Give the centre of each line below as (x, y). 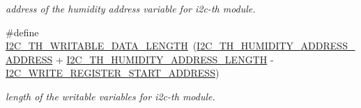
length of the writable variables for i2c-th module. (110, 96)
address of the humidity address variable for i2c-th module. (131, 8)
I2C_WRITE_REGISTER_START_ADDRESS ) (113, 73)
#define (22, 32)
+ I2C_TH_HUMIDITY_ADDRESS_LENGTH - (164, 59)
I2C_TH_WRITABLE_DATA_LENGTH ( (101, 46)
